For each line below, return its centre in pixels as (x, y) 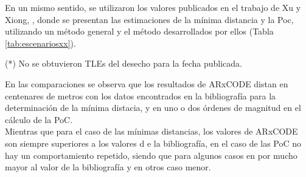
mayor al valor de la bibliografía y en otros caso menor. (108, 167)
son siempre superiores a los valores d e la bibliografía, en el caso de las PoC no (153, 143)
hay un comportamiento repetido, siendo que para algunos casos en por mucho (151, 155)
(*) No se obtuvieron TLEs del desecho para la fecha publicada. (123, 63)
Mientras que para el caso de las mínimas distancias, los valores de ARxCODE (151, 131)
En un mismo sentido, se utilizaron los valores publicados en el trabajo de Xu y (153, 7)
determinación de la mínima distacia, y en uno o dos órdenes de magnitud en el (153, 108)
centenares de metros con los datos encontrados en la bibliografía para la (141, 95)
